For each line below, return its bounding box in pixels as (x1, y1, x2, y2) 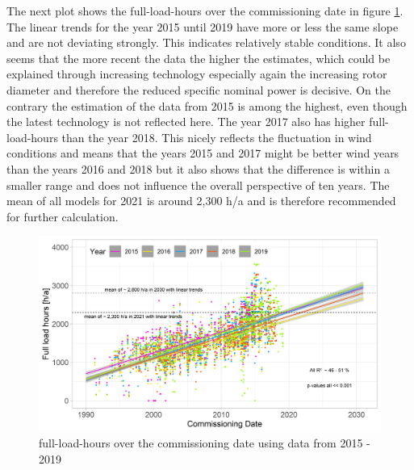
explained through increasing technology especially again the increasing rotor (6, 65, 387, 82)
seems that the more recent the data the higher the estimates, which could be (6, 49, 391, 66)
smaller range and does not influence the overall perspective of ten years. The (6, 176, 390, 193)
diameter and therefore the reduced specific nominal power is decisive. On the (6, 81, 391, 98)
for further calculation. (6, 208, 119, 225)
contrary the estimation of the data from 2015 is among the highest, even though (6, 97, 408, 114)
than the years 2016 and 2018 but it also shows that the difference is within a (6, 160, 390, 177)
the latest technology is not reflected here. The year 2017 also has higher (6, 113, 366, 130)
